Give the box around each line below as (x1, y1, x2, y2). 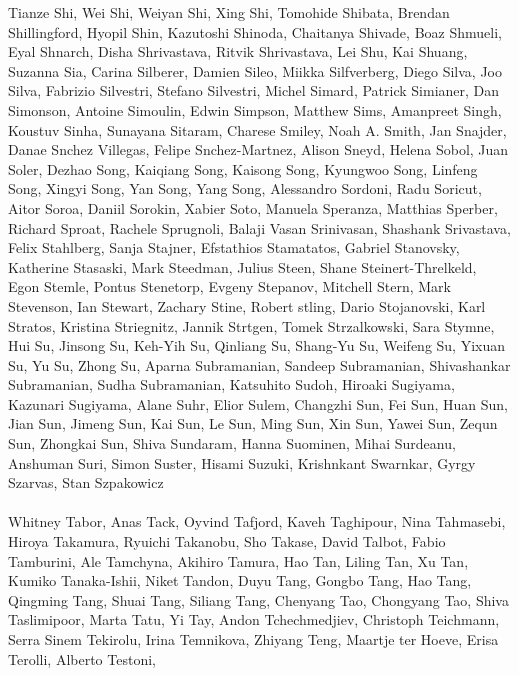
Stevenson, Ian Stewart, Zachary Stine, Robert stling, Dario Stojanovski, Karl (8, 295, 486, 316)
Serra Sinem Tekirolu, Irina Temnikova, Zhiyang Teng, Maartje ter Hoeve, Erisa (8, 629, 499, 649)
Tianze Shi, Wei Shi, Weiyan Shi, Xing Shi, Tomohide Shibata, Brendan (8, 2, 450, 22)
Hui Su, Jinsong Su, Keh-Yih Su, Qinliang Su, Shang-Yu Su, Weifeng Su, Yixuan (8, 335, 506, 356)
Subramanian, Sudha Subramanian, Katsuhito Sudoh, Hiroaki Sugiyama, (8, 374, 455, 395)
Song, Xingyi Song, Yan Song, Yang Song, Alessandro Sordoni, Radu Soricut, (8, 178, 482, 199)
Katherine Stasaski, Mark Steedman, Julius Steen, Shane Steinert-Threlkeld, (8, 256, 477, 277)
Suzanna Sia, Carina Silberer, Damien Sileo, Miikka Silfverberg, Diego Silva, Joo (8, 60, 502, 81)
